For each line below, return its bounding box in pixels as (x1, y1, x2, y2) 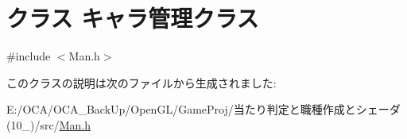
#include (6, 48, 51, 64)
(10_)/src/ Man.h (6, 116, 91, 133)
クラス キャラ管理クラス (6, 2, 259, 34)
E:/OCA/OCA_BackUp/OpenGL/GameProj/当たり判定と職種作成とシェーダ (6, 101, 401, 118)
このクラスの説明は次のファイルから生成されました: (6, 74, 277, 91)
